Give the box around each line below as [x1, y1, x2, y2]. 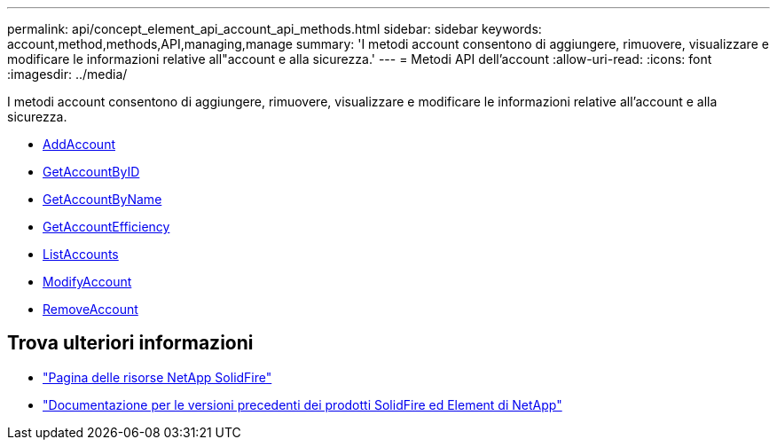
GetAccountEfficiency [43, 219, 170, 234]
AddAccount [43, 137, 115, 152]
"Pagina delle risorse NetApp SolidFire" [43, 369, 272, 385]
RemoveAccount [43, 302, 138, 317]
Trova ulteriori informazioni [7, 332, 254, 355]
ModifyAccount [43, 274, 132, 289]
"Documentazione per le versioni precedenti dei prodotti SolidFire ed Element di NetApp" [43, 396, 562, 412]
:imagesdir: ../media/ [7, 67, 128, 82]
